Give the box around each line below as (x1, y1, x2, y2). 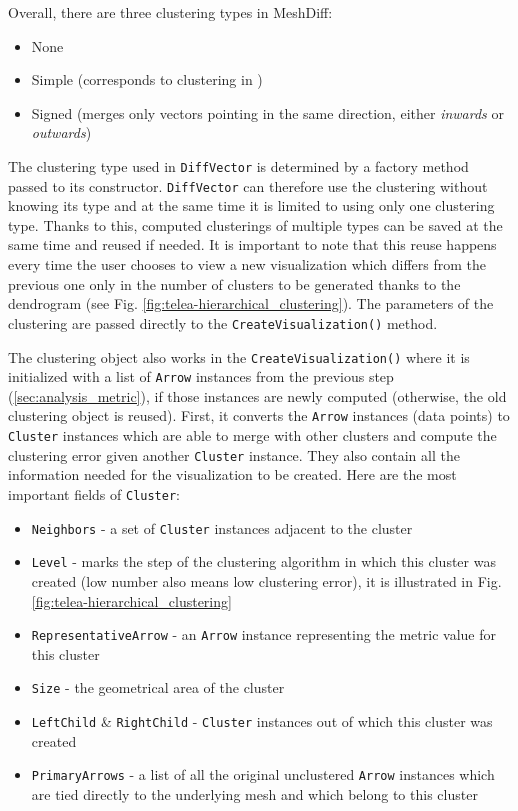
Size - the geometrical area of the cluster (31, 677, 285, 698)
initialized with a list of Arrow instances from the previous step (8, 366, 394, 387)
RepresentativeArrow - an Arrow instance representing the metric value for (31, 624, 496, 645)
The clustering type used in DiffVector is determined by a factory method (8, 155, 469, 176)
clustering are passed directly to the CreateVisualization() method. (8, 312, 438, 333)
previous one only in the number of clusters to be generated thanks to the (8, 273, 461, 294)
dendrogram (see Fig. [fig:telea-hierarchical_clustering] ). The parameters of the (8, 293, 494, 314)
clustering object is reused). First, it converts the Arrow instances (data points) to (8, 405, 510, 426)
